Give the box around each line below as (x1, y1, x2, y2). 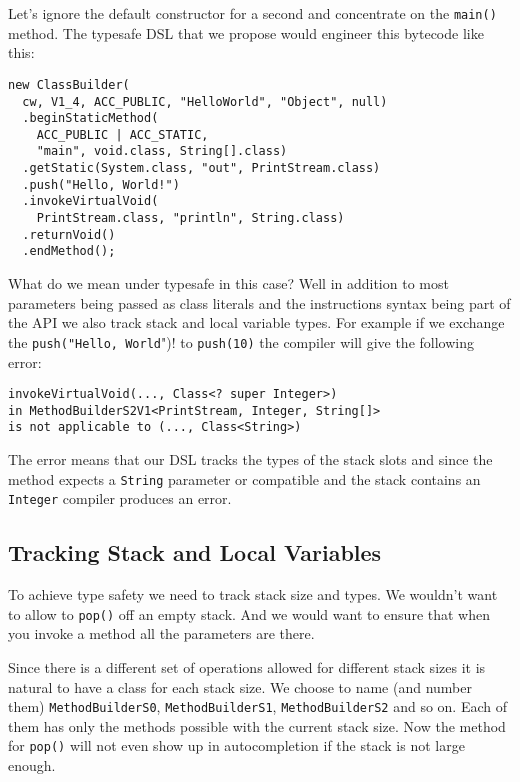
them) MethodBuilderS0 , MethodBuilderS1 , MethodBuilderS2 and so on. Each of (8, 696, 508, 717)
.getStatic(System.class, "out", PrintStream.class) (22, 161, 381, 176)
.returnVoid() (22, 227, 116, 242)
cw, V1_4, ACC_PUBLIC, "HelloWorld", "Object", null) (22, 94, 388, 109)
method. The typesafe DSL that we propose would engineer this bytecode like (8, 22, 484, 43)
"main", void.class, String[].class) (36, 144, 288, 159)
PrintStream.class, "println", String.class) (36, 211, 345, 226)
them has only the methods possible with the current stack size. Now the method (8, 715, 506, 736)
